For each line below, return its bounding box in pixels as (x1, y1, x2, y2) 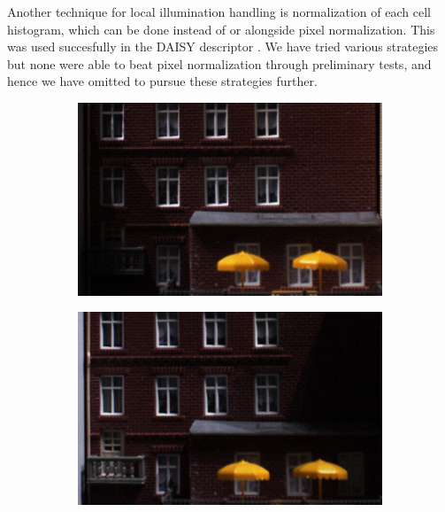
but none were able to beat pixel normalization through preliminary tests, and (7, 54, 432, 73)
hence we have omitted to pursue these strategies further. (7, 72, 318, 90)
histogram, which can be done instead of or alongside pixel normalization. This (7, 19, 435, 38)
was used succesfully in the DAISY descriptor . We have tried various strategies (7, 37, 439, 56)
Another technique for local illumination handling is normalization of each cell (7, 3, 431, 20)
